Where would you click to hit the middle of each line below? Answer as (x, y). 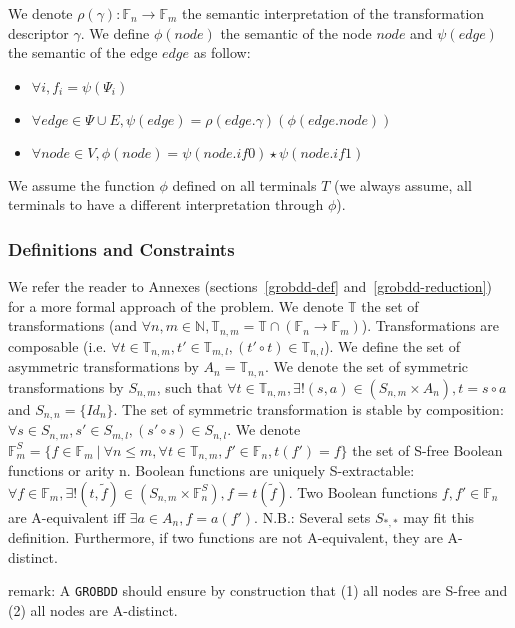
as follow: (222, 52)
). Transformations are (430, 325)
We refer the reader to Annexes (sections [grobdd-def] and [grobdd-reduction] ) (250, 286)
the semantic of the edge (83, 52)
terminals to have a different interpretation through (166, 204)
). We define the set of (392, 345)
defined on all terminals (244, 184)
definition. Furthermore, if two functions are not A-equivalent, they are (225, 537)
